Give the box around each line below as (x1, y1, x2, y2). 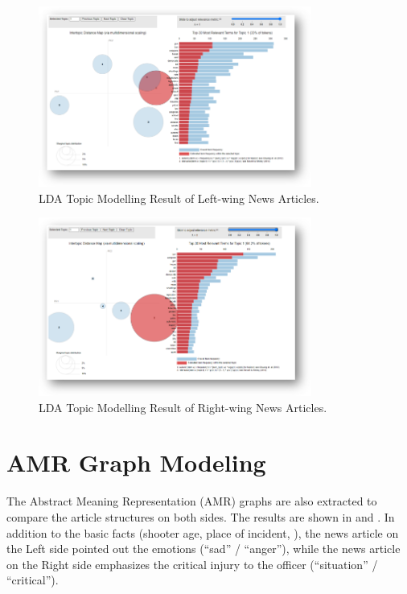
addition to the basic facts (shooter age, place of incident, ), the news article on (6, 524, 399, 541)
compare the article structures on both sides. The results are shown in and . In (6, 509, 395, 525)
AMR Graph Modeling (6, 446, 266, 479)
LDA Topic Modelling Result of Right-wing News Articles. (39, 398, 327, 415)
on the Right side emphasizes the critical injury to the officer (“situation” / (6, 555, 378, 572)
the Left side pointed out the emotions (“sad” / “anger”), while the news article (6, 540, 401, 557)
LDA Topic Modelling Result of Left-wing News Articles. (39, 189, 319, 206)
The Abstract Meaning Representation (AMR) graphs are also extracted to (6, 493, 377, 509)
